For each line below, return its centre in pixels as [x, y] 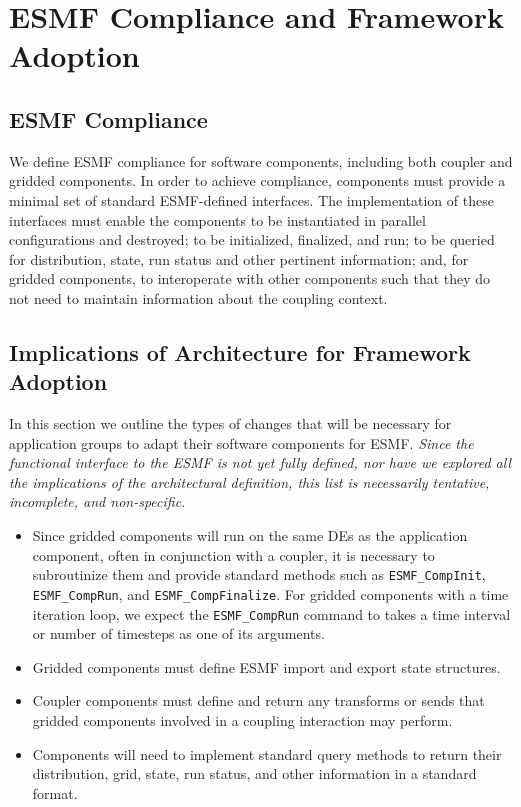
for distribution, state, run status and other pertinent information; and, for [239, 258]
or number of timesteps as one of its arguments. [178, 633]
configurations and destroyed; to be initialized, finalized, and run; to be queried [252, 239]
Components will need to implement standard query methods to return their [267, 753]
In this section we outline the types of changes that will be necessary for [230, 423]
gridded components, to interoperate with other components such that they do [250, 278]
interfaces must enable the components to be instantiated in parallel [217, 219]
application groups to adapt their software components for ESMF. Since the [241, 442]
